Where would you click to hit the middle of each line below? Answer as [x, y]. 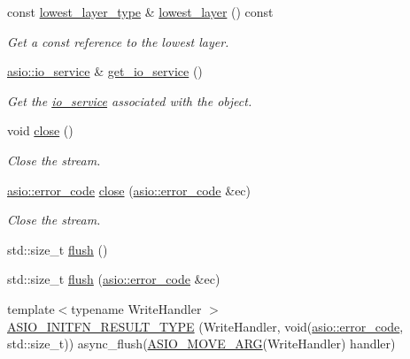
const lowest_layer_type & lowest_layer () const [140, 11]
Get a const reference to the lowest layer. [118, 41]
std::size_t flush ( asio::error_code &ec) [114, 279]
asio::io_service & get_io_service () [105, 71]
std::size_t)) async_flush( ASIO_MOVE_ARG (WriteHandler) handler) [201, 344]
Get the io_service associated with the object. [130, 100]
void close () [40, 130]
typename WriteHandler [136, 308]
